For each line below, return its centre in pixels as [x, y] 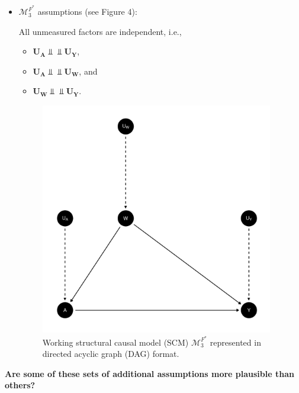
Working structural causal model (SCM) [115, 342]
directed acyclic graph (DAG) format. [111, 354]
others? [20, 385]
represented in [235, 342]
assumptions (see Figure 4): [87, 12]
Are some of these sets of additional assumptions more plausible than [149, 373]
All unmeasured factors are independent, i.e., [100, 31]
